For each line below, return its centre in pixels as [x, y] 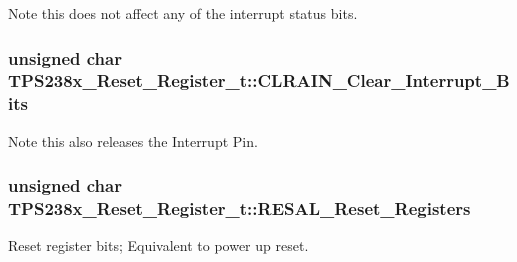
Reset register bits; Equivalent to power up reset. [158, 245]
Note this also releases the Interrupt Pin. [133, 140]
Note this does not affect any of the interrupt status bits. [183, 13]
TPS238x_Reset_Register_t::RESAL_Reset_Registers [239, 208]
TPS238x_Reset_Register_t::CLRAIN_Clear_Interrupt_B [259, 80]
